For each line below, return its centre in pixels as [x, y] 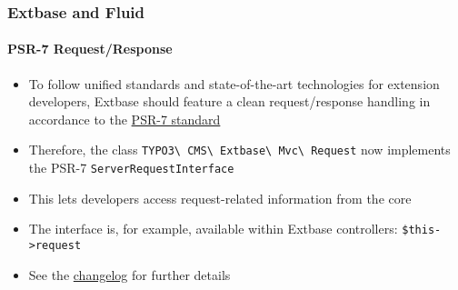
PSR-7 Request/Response [90, 49]
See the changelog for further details [129, 274]
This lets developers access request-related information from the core [220, 198]
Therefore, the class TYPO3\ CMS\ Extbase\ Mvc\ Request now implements [239, 150]
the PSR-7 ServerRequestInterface [131, 168]
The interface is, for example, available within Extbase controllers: [213, 229]
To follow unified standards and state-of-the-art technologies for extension [234, 83]
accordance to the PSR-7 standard [124, 119]
